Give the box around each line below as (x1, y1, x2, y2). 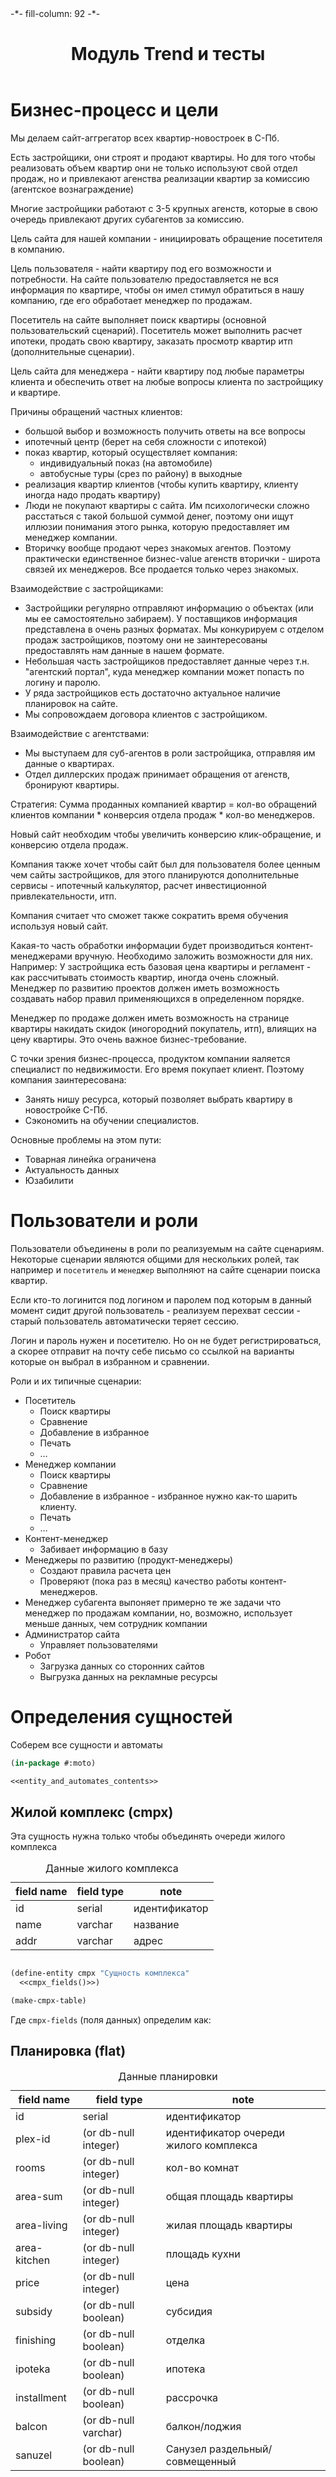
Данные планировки (118, 2069, 218, 2083)
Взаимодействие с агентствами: (10, 727, 150, 739)
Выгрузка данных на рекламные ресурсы (39, 1670, 218, 1682)
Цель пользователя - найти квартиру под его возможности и (10, 262, 272, 274)
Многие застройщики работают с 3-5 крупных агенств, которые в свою (10, 202, 318, 214)
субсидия (165, 2304, 213, 2318)
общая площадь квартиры (165, 2189, 294, 2203)
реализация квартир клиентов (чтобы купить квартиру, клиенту (24, 478, 299, 490)
